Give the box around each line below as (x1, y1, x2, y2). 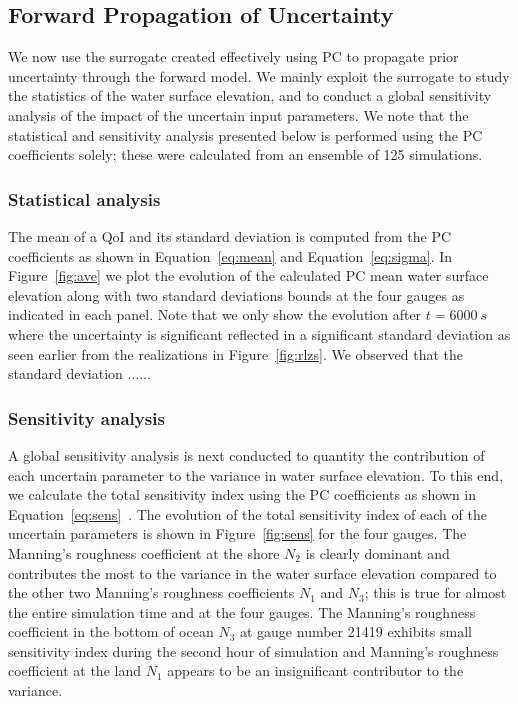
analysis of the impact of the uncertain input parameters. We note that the (8, 104, 469, 125)
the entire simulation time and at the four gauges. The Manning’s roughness (8, 601, 476, 622)
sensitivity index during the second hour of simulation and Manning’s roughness (8, 640, 499, 661)
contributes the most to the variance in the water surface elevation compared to (8, 562, 497, 583)
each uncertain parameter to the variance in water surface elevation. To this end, (8, 464, 504, 485)
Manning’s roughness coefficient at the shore (8, 542, 280, 563)
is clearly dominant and (305, 542, 450, 563)
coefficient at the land (8, 660, 141, 681)
